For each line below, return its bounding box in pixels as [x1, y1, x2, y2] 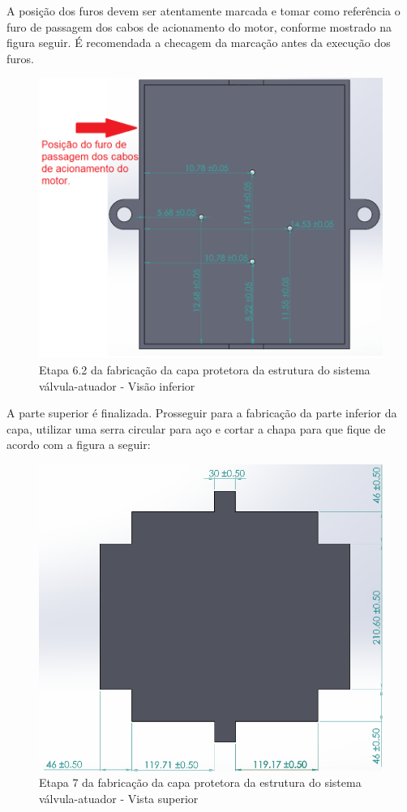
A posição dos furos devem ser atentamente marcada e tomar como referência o [6, 2, 401, 19]
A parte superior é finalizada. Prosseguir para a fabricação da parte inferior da [6, 404, 397, 421]
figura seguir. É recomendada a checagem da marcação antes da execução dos [6, 34, 391, 51]
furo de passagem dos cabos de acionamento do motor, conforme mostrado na [6, 18, 392, 35]
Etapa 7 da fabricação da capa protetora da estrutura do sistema [39, 774, 362, 791]
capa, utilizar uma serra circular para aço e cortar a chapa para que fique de [6, 420, 386, 437]
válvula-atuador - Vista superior [39, 789, 199, 806]
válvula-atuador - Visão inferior [39, 377, 195, 394]
